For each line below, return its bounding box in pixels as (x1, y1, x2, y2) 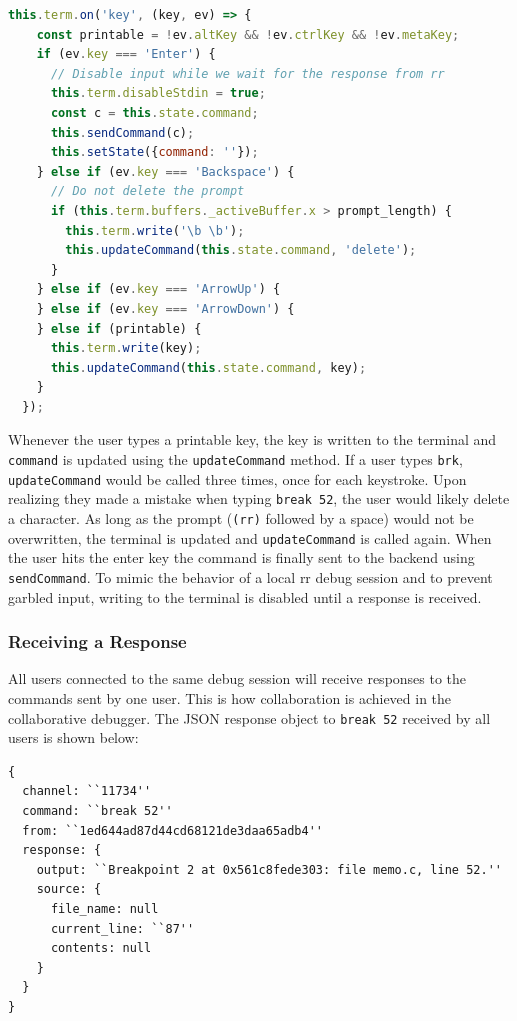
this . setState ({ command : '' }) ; (50, 145, 259, 160)
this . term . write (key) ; (50, 341, 202, 356)
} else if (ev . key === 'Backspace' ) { (36, 164, 295, 179)
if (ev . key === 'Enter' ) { (36, 47, 216, 62)
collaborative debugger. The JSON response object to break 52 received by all (8, 707, 491, 728)
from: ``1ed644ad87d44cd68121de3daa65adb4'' (22, 823, 323, 838)
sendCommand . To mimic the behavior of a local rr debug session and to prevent (8, 566, 493, 587)
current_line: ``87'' (50, 921, 195, 936)
